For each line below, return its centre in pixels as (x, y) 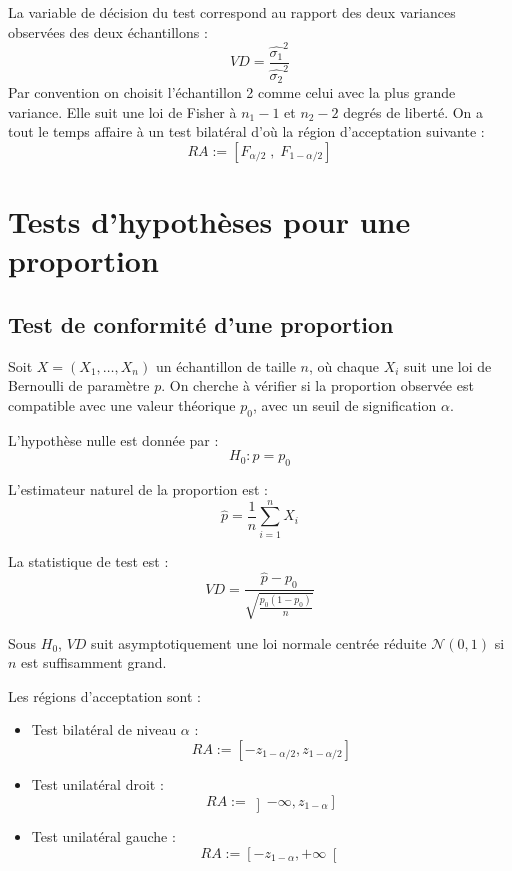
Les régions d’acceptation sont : (104, 695)
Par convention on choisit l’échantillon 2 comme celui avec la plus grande (232, 91)
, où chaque (344, 365)
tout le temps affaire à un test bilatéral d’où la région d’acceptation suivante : (246, 131)
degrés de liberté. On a (413, 111)
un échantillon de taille (225, 365)
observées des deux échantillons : (108, 31)
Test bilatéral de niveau (104, 729)
